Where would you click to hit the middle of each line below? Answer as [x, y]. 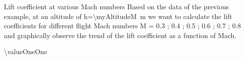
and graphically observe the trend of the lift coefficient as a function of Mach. [120, 35]
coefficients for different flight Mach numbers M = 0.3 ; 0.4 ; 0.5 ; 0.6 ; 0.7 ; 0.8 [122, 26]
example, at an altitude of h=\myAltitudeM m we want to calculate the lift [118, 16]
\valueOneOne [26, 51]
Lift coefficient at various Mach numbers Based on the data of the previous [116, 6]
